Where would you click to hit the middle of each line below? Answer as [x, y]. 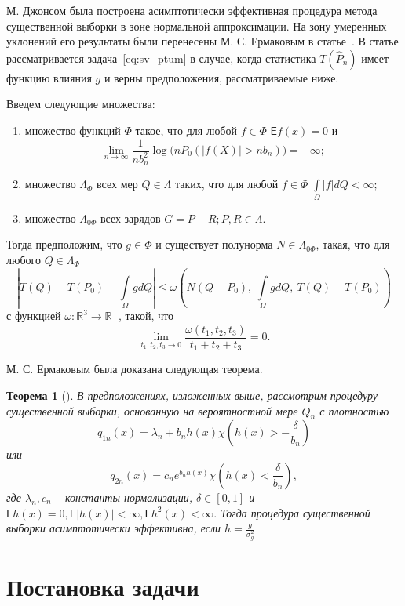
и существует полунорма [214, 244]
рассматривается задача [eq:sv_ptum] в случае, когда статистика [161, 58]
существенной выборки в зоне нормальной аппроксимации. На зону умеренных [197, 25]
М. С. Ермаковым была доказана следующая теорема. [135, 369]
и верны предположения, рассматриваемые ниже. [221, 77]
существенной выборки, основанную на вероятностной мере [152, 410]
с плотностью [354, 410]
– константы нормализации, [124, 497]
